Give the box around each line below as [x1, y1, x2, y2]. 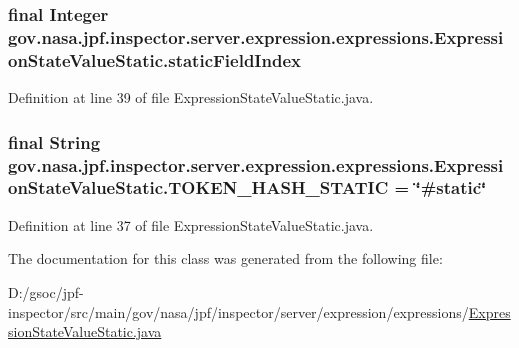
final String [8, 129, 101, 154]
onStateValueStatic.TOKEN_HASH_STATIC [8, 175, 389, 200]
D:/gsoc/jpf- [8, 281, 84, 302]
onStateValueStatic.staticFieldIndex [8, 47, 301, 72]
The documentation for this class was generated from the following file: [8, 248, 443, 269]
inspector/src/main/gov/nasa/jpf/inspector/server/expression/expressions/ [8, 301, 469, 322]
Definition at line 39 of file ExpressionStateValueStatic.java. [8, 87, 374, 108]
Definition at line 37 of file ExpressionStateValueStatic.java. [8, 214, 374, 235]
